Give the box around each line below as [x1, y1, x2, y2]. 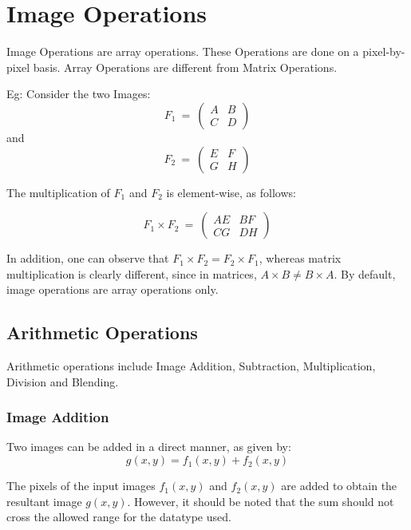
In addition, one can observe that [6, 250, 169, 267]
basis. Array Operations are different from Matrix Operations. [33, 58, 338, 75]
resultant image [6, 492, 82, 509]
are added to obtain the [281, 477, 397, 494]
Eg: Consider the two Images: [6, 85, 151, 102]
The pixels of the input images [6, 477, 156, 494]
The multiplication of [6, 184, 110, 200]
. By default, [334, 265, 396, 282]
